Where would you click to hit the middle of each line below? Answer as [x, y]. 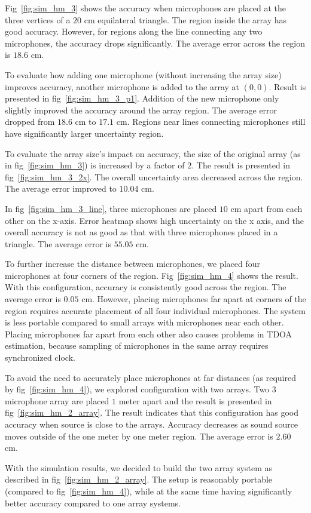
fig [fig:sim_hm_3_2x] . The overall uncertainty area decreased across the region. [154, 176]
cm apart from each [266, 208]
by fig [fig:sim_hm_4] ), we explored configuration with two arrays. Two [137, 389]
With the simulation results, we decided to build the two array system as [138, 467]
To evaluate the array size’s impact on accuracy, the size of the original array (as [153, 153]
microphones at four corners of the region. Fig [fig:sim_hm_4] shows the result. [152, 275]
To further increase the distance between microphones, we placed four [133, 264]
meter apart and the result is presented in [195, 400]
